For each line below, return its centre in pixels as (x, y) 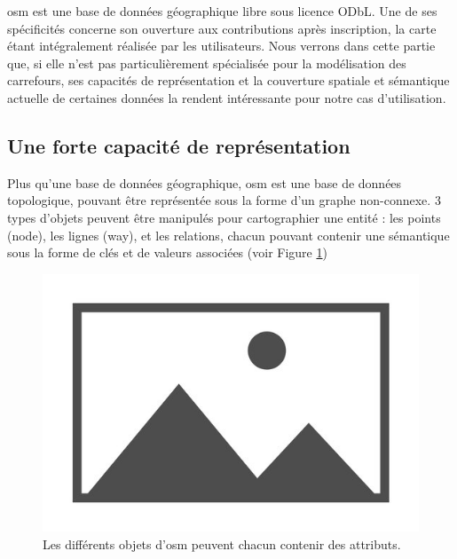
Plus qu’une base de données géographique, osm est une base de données (205, 182)
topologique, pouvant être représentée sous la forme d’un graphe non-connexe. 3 (224, 200)
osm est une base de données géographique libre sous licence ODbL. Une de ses (222, 11)
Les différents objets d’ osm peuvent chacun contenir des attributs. (222, 543)
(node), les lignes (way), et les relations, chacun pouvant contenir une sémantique (228, 235)
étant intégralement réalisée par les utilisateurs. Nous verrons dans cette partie (221, 46)
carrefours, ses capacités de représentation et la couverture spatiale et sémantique (228, 80)
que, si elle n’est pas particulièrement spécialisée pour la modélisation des (207, 63)
